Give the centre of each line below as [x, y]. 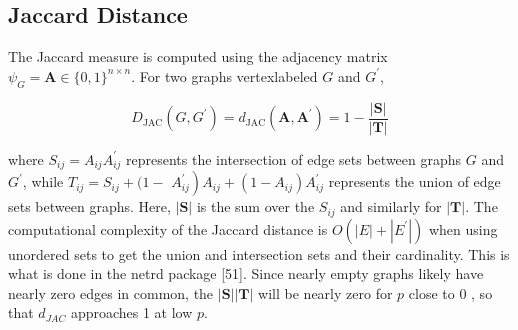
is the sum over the [255, 206]
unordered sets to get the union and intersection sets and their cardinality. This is [259, 253]
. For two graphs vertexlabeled [224, 75]
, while [43, 181]
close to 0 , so [450, 292]
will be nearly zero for [325, 292]
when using [463, 228]
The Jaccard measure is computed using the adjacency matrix [198, 56]
